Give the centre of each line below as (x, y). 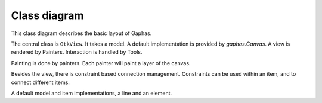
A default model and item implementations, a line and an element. (92, 93)
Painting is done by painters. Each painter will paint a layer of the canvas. (101, 63)
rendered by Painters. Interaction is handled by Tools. (77, 52)
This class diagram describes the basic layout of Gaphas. (81, 33)
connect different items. (40, 82)
